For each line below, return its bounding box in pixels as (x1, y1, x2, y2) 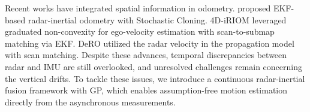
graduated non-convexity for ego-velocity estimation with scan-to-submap (5, 25, 275, 38)
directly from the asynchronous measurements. (5, 95, 176, 108)
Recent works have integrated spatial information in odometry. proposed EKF (5, 2, 291, 14)
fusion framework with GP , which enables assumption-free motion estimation (5, 84, 287, 96)
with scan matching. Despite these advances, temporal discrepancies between (5, 49, 287, 61)
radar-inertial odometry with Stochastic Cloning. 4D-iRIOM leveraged (28, 13, 287, 26)
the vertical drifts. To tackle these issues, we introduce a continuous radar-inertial (5, 72, 305, 84)
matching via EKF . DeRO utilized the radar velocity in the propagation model (5, 37, 294, 49)
